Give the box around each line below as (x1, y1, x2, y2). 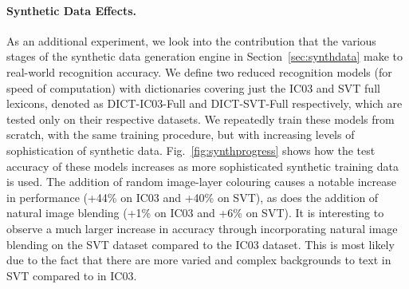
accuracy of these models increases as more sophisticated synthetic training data (6, 157, 399, 174)
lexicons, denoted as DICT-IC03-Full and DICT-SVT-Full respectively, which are (6, 95, 403, 112)
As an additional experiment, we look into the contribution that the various (6, 32, 376, 49)
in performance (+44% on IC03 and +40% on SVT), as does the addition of (6, 188, 379, 205)
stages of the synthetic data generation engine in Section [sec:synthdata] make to (6, 48, 403, 65)
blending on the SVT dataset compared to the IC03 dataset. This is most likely (6, 236, 395, 252)
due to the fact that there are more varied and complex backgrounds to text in (6, 251, 391, 268)
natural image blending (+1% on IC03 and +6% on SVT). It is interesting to (6, 204, 384, 221)
